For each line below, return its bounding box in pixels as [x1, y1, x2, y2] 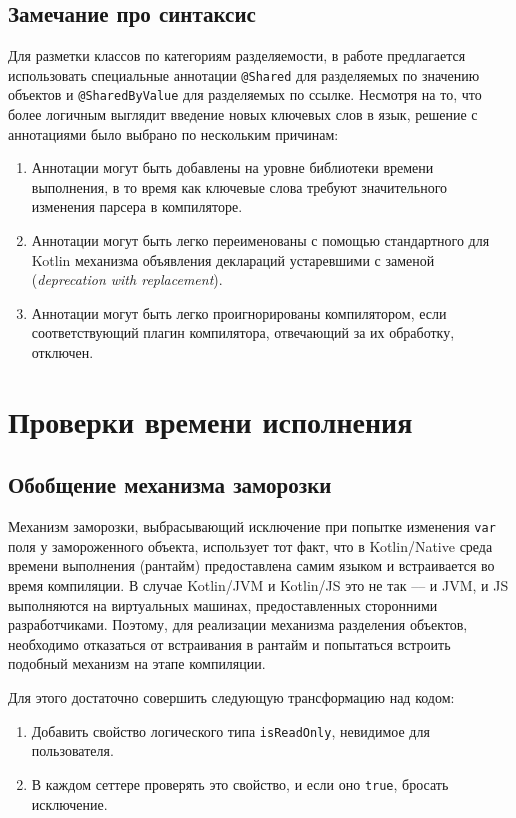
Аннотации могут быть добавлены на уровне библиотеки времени [31, 157, 434, 178]
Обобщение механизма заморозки [8, 469, 332, 500]
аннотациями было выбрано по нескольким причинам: [8, 123, 339, 144]
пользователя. [31, 740, 114, 761]
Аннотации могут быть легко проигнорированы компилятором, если [31, 302, 447, 323]
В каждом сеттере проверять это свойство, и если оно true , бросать [31, 773, 449, 794]
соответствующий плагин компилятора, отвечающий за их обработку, [31, 322, 455, 343]
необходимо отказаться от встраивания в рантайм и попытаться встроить [8, 633, 451, 654]
